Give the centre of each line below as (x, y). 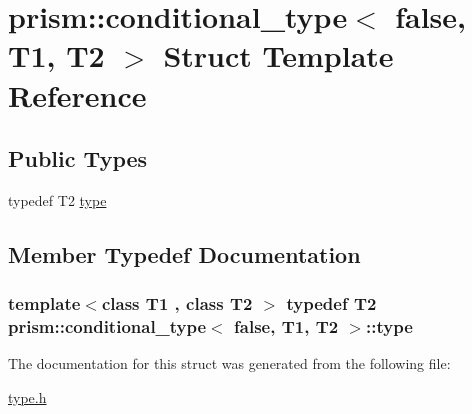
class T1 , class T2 (177, 303)
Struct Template (278, 55)
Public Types (78, 158)
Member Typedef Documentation (184, 253)
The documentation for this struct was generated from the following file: (229, 363)
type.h (27, 397)
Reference (77, 94)
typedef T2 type (57, 199)
